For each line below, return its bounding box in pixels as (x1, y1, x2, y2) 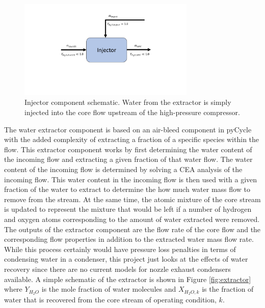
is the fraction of (202, 284, 254, 294)
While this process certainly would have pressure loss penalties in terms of (4, 243, 236, 254)
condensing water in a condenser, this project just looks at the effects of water (4, 254, 248, 264)
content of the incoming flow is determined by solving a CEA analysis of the (4, 164, 243, 175)
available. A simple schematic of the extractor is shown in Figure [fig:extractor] (4, 273, 251, 284)
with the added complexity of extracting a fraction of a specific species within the (4, 134, 259, 145)
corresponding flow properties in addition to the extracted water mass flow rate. (4, 234, 254, 244)
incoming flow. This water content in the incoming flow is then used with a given (4, 174, 257, 184)
